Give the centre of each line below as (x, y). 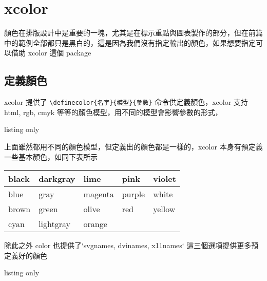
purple (133, 194)
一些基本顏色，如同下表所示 (51, 156)
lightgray (55, 224)
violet (165, 179)
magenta (99, 194)
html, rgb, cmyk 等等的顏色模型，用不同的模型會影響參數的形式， (113, 112)
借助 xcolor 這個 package (51, 53)
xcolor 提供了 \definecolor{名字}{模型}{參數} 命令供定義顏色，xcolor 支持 (126, 102)
